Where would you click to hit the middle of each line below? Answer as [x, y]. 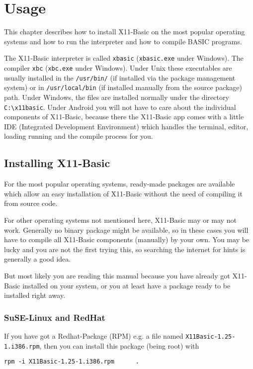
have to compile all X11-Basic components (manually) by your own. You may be [127, 239]
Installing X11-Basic [57, 163]
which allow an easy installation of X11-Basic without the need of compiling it [123, 193]
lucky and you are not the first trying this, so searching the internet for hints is [125, 249]
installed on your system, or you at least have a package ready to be [126, 285]
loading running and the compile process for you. [79, 136]
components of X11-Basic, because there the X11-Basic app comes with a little [124, 117]
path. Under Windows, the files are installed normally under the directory [117, 97]
